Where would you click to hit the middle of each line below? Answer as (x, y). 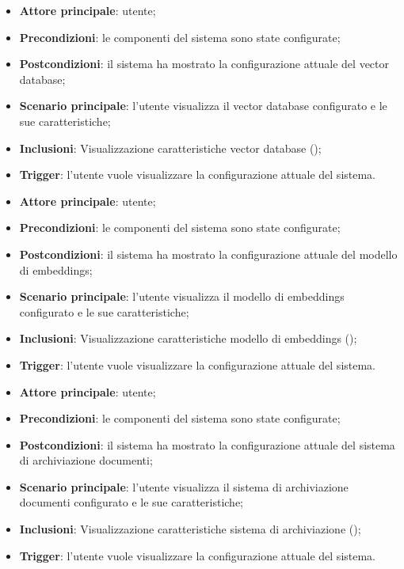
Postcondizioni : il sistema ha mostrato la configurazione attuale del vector (204, 64)
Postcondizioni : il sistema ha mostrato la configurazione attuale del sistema (207, 444)
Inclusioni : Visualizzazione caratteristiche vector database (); (170, 148)
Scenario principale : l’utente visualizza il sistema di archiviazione (184, 486)
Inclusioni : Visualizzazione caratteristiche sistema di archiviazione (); (190, 529)
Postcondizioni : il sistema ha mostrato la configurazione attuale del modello (208, 254)
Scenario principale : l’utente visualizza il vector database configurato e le (203, 106)
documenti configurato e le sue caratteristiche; (131, 502)
